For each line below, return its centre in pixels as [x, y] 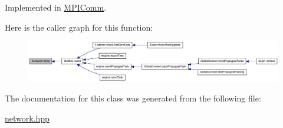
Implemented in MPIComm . [56, 7]
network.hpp [27, 118]
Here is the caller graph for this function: [79, 27]
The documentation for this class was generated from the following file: [133, 98]
